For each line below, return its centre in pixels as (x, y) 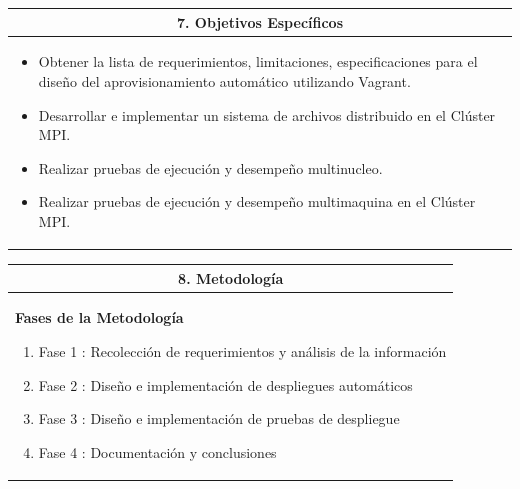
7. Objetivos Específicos (260, 21)
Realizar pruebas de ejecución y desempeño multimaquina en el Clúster (257, 201)
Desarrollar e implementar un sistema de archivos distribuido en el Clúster (267, 114)
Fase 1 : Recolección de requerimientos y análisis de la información (242, 350)
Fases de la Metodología (99, 317)
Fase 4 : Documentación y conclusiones (157, 451)
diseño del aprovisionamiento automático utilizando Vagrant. (224, 80)
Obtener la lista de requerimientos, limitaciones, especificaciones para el (258, 61)
